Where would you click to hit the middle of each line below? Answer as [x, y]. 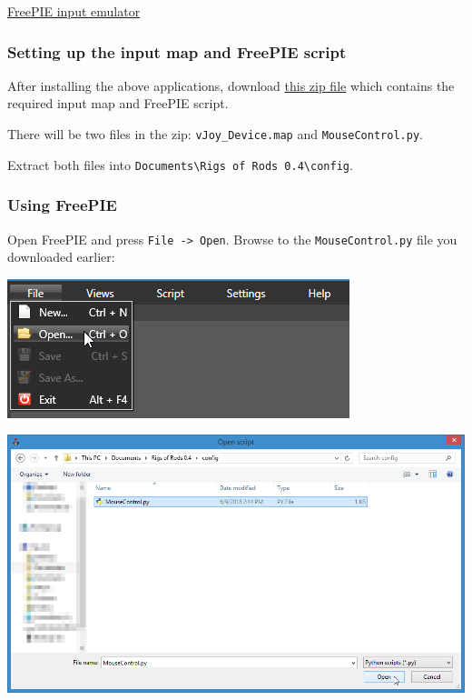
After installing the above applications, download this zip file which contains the [231, 85]
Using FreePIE [62, 205]
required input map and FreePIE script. [118, 103]
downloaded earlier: [61, 257]
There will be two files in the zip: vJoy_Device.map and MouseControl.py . [215, 134]
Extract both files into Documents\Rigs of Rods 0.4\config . [180, 164]
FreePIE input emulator [74, 11]
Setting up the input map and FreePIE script [177, 51]
